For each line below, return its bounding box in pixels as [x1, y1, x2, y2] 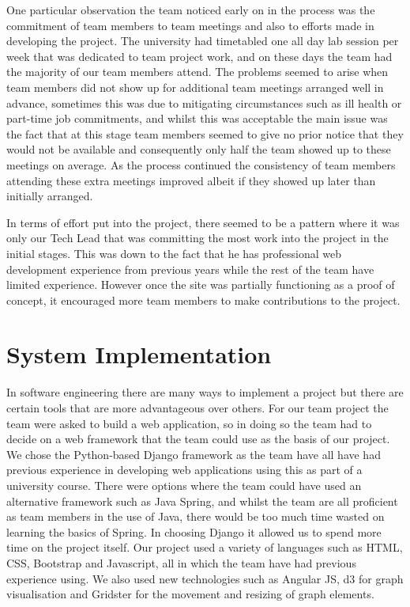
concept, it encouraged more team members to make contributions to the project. [6, 291, 401, 308]
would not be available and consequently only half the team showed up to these [6, 141, 391, 157]
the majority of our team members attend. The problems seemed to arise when [6, 63, 389, 80]
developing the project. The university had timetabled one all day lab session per [6, 32, 399, 49]
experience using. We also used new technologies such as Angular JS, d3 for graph [6, 570, 404, 586]
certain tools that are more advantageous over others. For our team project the [6, 400, 389, 415]
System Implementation [6, 338, 272, 370]
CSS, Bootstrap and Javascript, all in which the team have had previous [6, 554, 356, 571]
